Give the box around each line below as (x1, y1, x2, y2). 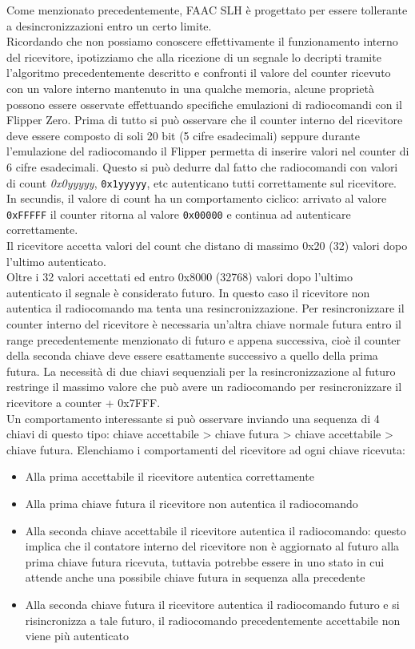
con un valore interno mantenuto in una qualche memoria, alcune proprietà (6, 79, 374, 96)
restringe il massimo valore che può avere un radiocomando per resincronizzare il (6, 378, 402, 395)
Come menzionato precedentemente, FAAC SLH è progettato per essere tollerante (6, 2, 408, 18)
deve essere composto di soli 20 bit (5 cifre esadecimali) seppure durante (6, 127, 360, 143)
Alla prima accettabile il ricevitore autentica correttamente (25, 468, 314, 485)
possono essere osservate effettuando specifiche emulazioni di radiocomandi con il (6, 95, 402, 112)
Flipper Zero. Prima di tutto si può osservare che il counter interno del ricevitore (6, 111, 403, 128)
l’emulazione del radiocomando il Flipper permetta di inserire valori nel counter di (6, 143, 409, 159)
